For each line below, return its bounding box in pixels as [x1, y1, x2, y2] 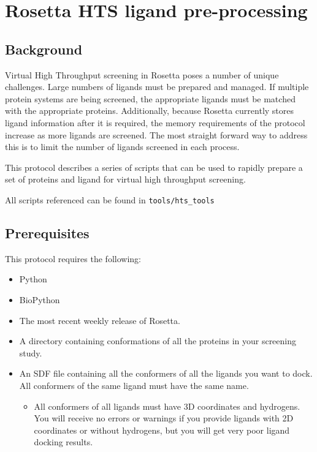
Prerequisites [5, 223, 90, 242]
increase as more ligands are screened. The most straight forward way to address [5, 128, 308, 141]
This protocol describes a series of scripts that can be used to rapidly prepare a [5, 160, 303, 173]
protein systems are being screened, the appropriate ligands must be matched [5, 92, 296, 105]
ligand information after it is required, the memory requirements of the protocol [5, 116, 305, 129]
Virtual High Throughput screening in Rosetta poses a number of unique [5, 68, 279, 81]
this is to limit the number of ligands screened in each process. [5, 140, 240, 153]
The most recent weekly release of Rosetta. [19, 314, 180, 326]
